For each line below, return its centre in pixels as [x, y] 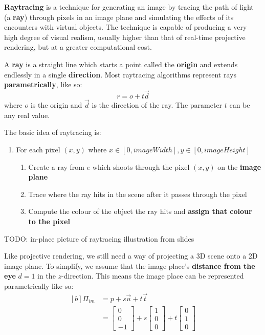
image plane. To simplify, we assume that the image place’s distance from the [130, 265]
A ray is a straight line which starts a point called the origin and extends [121, 64]
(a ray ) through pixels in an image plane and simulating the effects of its [119, 17]
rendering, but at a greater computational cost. [78, 47]
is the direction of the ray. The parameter [157, 105]
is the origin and [56, 105]
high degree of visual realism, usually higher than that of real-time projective [125, 37]
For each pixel [38, 149]
